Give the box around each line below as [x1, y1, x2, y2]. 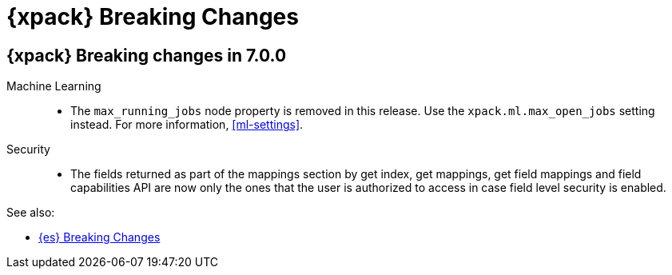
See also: [6, 205, 55, 220]
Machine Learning [6, 79, 101, 94]
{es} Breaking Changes [38, 230, 161, 245]
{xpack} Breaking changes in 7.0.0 [6, 45, 287, 66]
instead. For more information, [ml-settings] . [70, 118, 304, 132]
